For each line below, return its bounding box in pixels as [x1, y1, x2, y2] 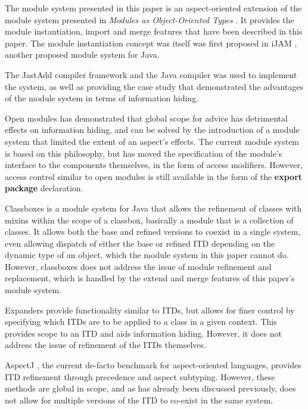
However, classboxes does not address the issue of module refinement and [5, 260, 272, 272]
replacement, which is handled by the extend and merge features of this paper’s [5, 272, 295, 284]
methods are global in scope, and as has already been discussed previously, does [5, 382, 296, 395]
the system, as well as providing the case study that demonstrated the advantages [5, 80, 304, 92]
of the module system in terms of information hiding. [5, 92, 199, 104]
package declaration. [5, 182, 83, 194]
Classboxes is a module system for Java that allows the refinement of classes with [5, 201, 302, 214]
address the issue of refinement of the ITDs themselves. [5, 338, 206, 351]
